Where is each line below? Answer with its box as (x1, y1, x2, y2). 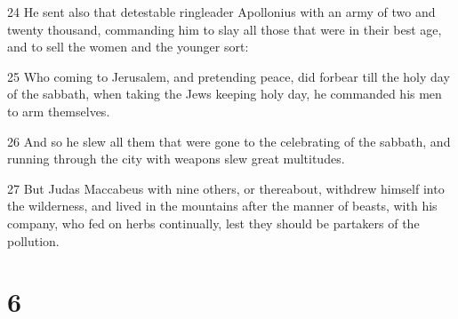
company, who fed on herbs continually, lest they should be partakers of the (7, 213, 420, 232)
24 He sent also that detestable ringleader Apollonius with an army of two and (7, 3, 436, 20)
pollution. (7, 231, 60, 250)
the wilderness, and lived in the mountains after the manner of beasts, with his (7, 196, 438, 215)
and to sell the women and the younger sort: (7, 37, 249, 56)
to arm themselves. (7, 101, 110, 120)
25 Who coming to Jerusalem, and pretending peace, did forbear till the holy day (7, 67, 450, 85)
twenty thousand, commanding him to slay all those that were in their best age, (7, 20, 442, 38)
